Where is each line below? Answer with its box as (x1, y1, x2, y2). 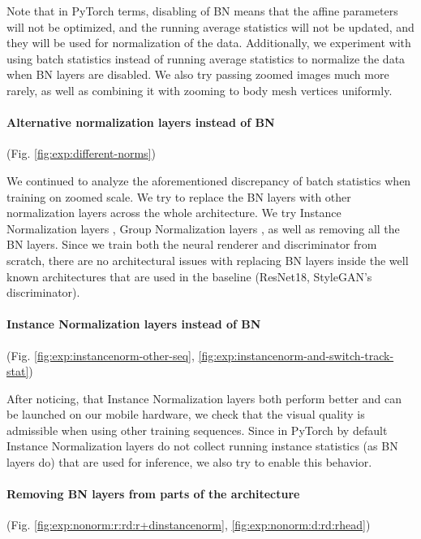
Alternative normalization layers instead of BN (6, 114, 275, 131)
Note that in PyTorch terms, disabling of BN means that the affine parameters (6, 2, 398, 19)
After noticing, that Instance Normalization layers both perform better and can (6, 389, 402, 406)
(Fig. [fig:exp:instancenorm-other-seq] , (6, 346, 195, 363)
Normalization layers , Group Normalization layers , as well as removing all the (6, 220, 400, 237)
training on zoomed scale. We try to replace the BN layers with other (6, 188, 351, 205)
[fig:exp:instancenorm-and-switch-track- (198, 346, 394, 363)
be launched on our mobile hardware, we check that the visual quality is (6, 406, 365, 423)
